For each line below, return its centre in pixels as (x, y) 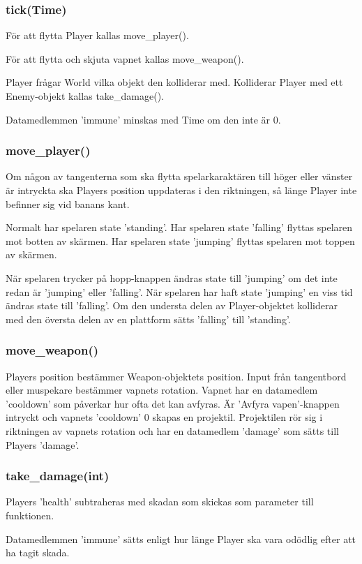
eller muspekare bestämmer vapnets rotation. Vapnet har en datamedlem (162, 390)
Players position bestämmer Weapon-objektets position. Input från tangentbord (176, 376)
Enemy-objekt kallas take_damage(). (85, 96)
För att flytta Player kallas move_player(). (97, 35)
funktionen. (30, 515)
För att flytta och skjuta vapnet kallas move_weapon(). (125, 58)
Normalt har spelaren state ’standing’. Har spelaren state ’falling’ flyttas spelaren (179, 227)
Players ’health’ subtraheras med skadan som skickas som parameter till (160, 502)
